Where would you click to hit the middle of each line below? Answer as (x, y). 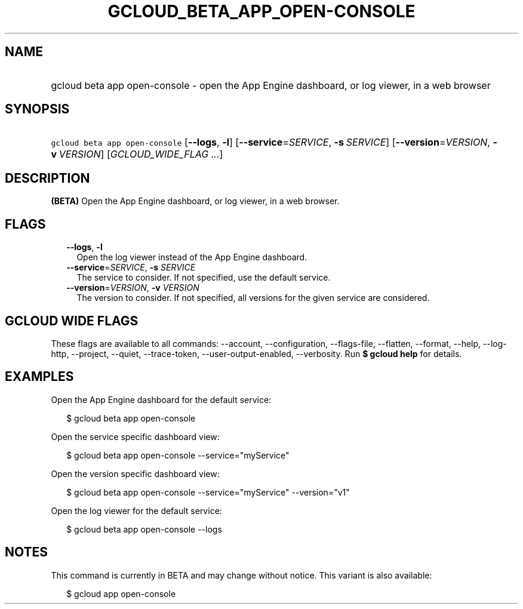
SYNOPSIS (37, 109)
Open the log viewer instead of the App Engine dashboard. (192, 257)
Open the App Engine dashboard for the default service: (161, 399)
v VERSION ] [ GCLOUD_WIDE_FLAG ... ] (137, 154)
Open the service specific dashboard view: (135, 436)
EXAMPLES (39, 377)
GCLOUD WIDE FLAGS (72, 321)
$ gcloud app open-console (121, 593)
